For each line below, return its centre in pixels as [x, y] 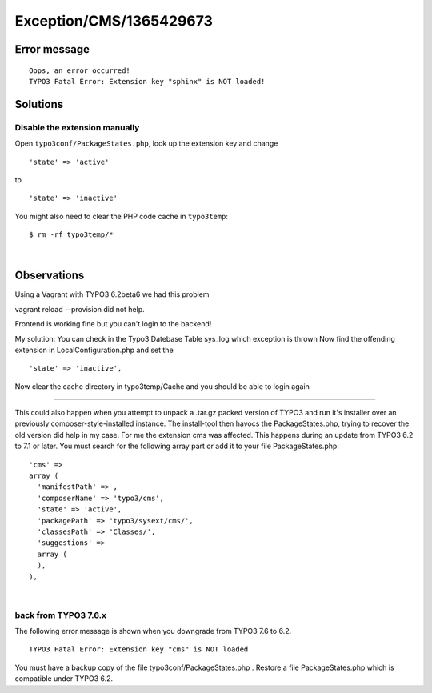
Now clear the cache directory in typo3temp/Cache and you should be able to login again [162, 386]
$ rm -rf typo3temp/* [71, 235]
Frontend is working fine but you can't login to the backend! [113, 324]
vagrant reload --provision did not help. [80, 309]
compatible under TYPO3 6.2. [64, 679]
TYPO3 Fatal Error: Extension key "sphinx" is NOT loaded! [147, 81]
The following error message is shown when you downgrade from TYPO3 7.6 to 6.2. [153, 631]
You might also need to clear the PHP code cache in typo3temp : [121, 216]
